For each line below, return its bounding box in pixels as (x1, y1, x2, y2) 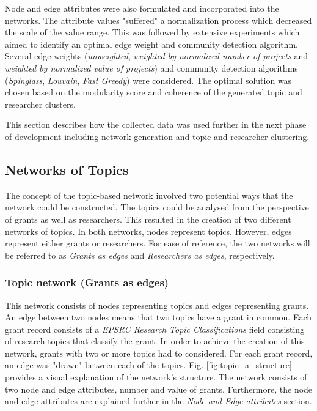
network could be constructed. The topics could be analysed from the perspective (5, 201, 309, 213)
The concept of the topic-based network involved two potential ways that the (5, 188, 293, 201)
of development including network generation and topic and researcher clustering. (5, 130, 310, 143)
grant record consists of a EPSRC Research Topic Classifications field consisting (5, 322, 305, 335)
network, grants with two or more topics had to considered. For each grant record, (5, 346, 313, 359)
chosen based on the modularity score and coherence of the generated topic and (5, 86, 302, 98)
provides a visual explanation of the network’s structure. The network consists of (5, 371, 307, 383)
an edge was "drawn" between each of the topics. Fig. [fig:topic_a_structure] (5, 358, 292, 371)
